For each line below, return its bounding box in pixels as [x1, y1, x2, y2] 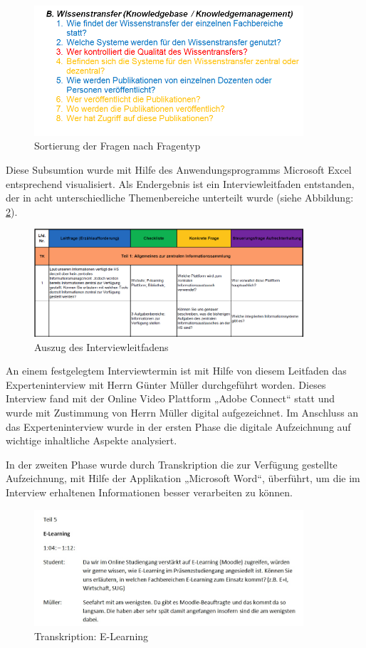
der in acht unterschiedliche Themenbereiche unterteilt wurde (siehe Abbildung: [6, 190, 354, 205]
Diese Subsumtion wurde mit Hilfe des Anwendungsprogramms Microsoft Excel [6, 162, 352, 177]
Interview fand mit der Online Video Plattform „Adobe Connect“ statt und [6, 391, 335, 406]
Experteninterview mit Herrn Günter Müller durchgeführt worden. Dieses [6, 377, 326, 392]
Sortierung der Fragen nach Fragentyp [34, 138, 201, 153]
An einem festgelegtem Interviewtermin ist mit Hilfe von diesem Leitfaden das [6, 363, 347, 378]
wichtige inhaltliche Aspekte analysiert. [6, 433, 177, 448]
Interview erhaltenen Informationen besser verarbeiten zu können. [6, 485, 293, 500]
